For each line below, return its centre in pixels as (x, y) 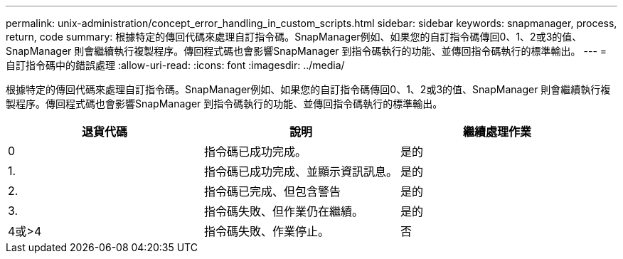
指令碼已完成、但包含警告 (273, 191)
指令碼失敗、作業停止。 (267, 231)
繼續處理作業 (497, 132)
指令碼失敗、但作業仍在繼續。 (284, 211)
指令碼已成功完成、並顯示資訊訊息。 (301, 171)
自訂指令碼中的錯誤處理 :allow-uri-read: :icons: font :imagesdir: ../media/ (175, 65)
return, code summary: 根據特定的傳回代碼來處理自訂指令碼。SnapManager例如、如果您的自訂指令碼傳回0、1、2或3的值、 (294, 37)
